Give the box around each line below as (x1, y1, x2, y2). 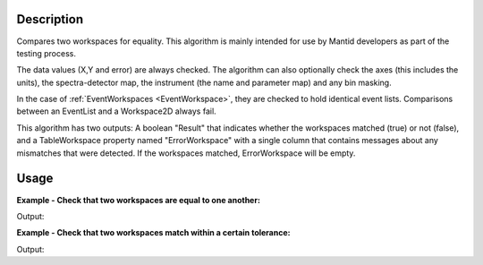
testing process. (16, 47, 76, 58)
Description (16, 12, 84, 27)
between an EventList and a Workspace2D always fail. (16, 106, 216, 116)
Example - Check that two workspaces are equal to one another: (16, 194, 261, 205)
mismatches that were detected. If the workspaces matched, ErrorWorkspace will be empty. (16, 148, 356, 158)
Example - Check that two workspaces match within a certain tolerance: (16, 227, 291, 238)
